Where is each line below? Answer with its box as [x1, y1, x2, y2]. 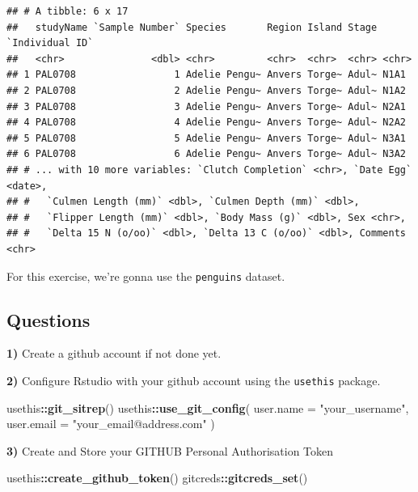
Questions [6, 307, 91, 332]
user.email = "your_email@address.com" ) [6, 415, 215, 432]
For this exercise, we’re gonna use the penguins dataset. [6, 267, 285, 284]
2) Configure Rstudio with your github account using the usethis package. [6, 371, 381, 388]
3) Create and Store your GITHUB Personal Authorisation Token [6, 442, 334, 459]
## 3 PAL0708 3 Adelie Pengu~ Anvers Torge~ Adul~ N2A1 [6, 100, 406, 112]
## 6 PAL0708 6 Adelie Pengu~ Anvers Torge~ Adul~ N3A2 [6, 148, 406, 160]
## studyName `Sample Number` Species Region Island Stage [6, 21, 378, 33]
